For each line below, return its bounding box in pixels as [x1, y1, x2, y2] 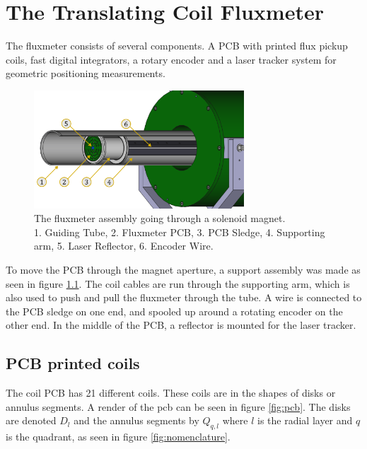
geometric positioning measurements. [6, 66, 165, 81]
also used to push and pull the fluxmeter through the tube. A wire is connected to [6, 290, 362, 305]
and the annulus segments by [74, 413, 199, 428]
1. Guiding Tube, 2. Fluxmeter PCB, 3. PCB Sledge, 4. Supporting [34, 224, 325, 239]
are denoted [6, 413, 57, 428]
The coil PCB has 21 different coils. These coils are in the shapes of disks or [6, 385, 336, 400]
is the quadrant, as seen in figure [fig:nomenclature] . [6, 429, 231, 444]
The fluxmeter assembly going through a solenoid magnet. [34, 211, 286, 226]
